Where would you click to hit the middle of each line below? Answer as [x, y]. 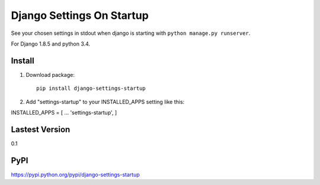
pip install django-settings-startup [91, 88]
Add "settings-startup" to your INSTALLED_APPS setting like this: [105, 102]
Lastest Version [41, 129]
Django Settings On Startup [80, 15]
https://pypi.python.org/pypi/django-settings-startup [75, 174]
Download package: [50, 74]
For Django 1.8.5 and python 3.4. [51, 44]
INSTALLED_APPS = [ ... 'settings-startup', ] [64, 113]
